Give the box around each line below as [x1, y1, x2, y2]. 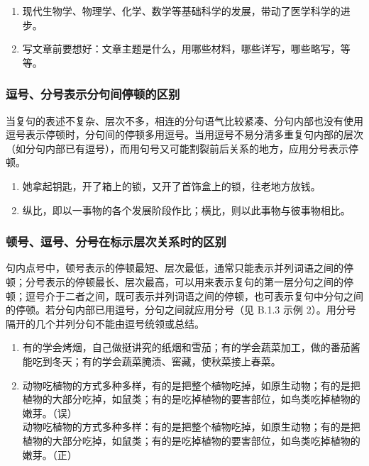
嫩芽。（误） [22, 405, 77, 420]
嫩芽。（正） [22, 447, 77, 462]
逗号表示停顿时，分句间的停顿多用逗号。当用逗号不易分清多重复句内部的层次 [6, 127, 363, 142]
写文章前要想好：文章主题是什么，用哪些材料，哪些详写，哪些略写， [22, 41, 341, 56]
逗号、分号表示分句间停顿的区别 [6, 85, 180, 103]
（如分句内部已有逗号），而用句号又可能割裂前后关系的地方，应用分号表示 [6, 140, 348, 155]
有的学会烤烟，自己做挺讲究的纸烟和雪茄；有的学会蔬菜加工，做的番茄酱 [22, 340, 360, 355]
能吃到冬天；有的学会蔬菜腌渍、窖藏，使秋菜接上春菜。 [22, 353, 281, 368]
